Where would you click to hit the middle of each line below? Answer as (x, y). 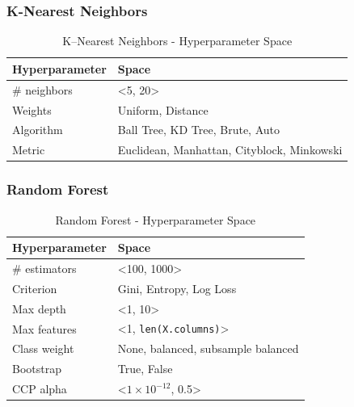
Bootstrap (37, 369)
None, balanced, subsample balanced (208, 348)
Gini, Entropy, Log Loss (177, 288)
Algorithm (38, 130)
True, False (145, 369)
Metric (29, 150)
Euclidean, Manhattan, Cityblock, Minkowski (230, 150)
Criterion (35, 288)
